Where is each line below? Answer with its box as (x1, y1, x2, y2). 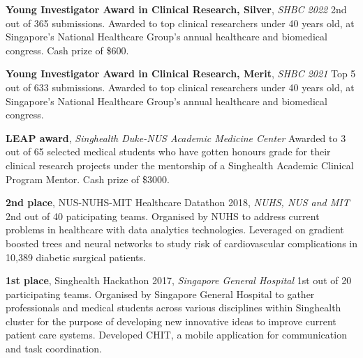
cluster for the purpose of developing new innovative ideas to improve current (6, 313, 336, 328)
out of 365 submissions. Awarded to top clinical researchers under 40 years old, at (6, 15, 355, 30)
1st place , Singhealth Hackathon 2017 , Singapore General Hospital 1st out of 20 (6, 273, 352, 288)
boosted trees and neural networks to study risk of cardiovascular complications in (6, 235, 357, 250)
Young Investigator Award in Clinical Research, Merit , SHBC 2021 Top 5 (6, 66, 356, 81)
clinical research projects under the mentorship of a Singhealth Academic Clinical (6, 157, 354, 172)
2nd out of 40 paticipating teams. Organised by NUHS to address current (6, 208, 320, 223)
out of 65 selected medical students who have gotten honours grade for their (6, 144, 331, 159)
